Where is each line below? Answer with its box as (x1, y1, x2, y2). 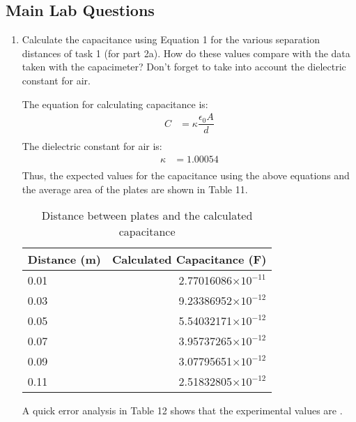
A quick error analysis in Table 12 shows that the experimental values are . (22, 403, 343, 418)
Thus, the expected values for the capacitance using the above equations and (22, 167, 350, 182)
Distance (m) (27, 251, 101, 268)
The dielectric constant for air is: (22, 139, 162, 153)
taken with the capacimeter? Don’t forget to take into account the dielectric (22, 59, 346, 74)
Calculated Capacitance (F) (111, 251, 267, 268)
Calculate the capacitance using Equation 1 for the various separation (22, 32, 320, 47)
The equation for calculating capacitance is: (22, 96, 208, 111)
